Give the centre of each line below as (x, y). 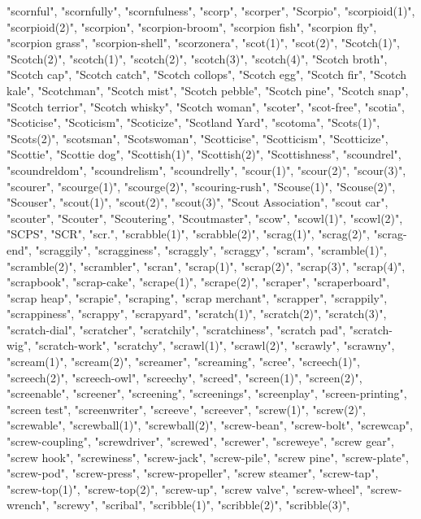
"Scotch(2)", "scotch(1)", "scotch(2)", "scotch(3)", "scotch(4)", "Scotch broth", (197, 58)
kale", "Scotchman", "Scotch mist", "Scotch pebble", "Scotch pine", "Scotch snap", (208, 90)
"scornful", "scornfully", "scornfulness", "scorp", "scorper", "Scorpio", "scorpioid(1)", (211, 11)
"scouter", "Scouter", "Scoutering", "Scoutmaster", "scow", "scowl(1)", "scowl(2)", (205, 218)
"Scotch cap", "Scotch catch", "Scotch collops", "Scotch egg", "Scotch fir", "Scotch (207, 74)
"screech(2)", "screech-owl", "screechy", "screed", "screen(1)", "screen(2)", (184, 377)
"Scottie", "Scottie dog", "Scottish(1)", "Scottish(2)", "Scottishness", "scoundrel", (204, 154)
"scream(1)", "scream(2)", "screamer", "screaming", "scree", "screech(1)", (183, 362)
